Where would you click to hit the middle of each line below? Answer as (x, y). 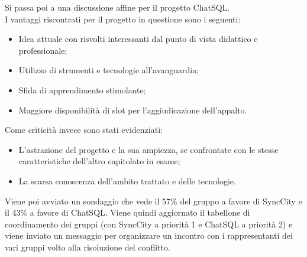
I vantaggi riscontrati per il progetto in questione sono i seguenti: (123, 19)
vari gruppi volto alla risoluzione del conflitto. (88, 247)
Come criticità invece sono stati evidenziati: (84, 130)
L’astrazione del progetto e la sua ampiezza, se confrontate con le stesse (148, 149)
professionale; (43, 50)
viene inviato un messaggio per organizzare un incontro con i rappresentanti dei (149, 235)
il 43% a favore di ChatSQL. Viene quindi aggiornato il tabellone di (127, 212)
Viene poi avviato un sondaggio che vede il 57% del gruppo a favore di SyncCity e (153, 201)
